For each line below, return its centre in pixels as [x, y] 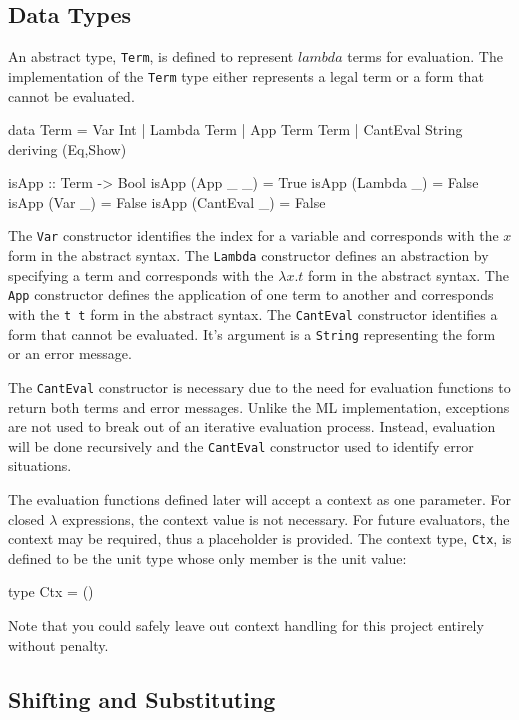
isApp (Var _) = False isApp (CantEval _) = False [167, 201]
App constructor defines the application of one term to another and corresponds [251, 294]
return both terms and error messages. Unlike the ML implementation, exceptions [259, 406]
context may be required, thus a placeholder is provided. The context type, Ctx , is [260, 538]
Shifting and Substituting [142, 698]
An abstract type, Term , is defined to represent [151, 56]
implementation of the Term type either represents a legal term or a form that [246, 75]
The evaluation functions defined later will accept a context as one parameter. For [259, 499]
